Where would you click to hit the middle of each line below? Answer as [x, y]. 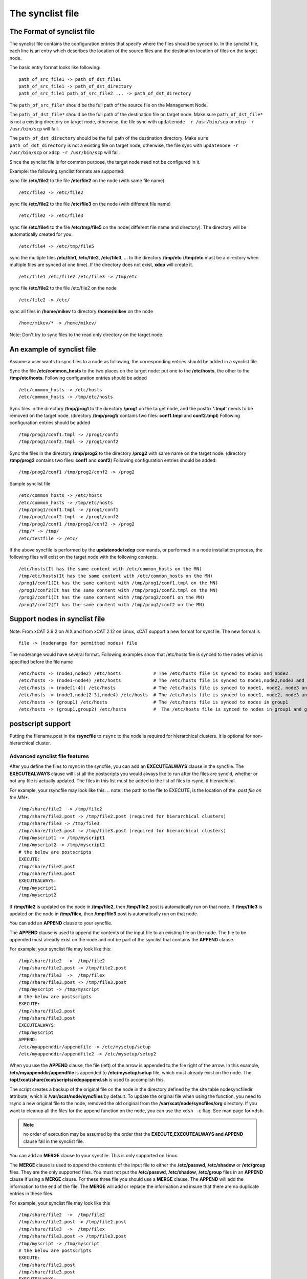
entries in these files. [31, 1194]
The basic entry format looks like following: [55, 68]
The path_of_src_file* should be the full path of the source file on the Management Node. [109, 105]
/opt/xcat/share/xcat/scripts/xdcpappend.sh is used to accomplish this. [87, 1080]
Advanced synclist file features [49, 756]
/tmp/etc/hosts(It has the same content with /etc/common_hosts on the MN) [116, 576]
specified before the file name [41, 661]
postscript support [40, 724]
